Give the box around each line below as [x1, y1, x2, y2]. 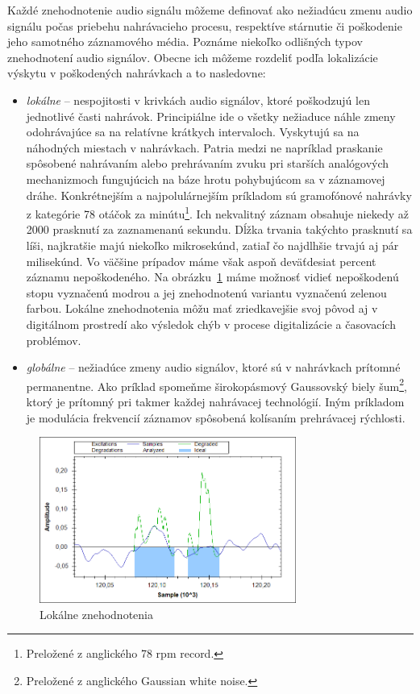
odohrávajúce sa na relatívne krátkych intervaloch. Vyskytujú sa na [26, 123, 360, 140]
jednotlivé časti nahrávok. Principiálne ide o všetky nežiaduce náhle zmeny [26, 107, 396, 124]
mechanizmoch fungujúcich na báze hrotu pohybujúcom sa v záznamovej [26, 170, 385, 187]
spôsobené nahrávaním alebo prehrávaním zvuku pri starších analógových [26, 155, 389, 172]
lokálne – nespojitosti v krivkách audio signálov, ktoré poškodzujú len [26, 91, 370, 108]
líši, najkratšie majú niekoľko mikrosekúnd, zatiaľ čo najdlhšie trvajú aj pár [26, 236, 399, 253]
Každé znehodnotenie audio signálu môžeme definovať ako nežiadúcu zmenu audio [7, 2, 413, 18]
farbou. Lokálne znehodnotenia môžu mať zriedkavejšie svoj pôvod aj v [26, 300, 378, 317]
